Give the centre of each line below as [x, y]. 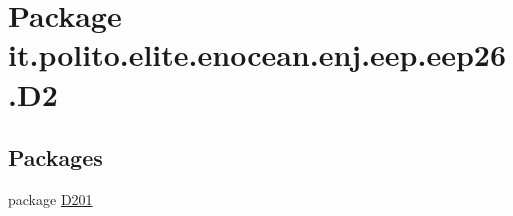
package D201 [50, 198]
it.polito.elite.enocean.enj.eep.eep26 [257, 54]
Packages [55, 157]
